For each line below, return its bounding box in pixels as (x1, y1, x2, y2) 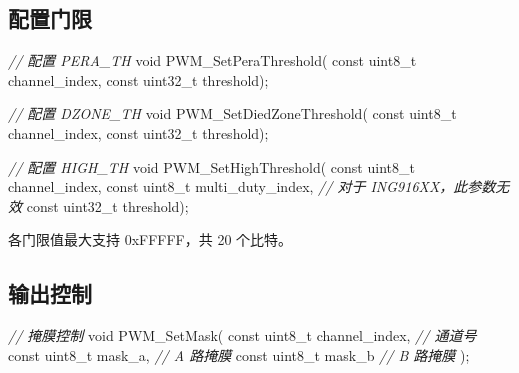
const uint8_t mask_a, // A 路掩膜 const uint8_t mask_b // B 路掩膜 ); (8, 344, 470, 365)
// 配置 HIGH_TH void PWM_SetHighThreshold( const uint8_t (8, 156, 415, 177)
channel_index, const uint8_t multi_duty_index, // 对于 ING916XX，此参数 (8, 176, 496, 197)
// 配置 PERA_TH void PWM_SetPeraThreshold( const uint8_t (8, 50, 417, 71)
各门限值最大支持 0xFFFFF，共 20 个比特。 (8, 229, 293, 250)
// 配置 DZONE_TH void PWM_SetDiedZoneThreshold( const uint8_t (8, 103, 457, 124)
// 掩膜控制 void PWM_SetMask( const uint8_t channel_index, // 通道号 (8, 325, 477, 346)
